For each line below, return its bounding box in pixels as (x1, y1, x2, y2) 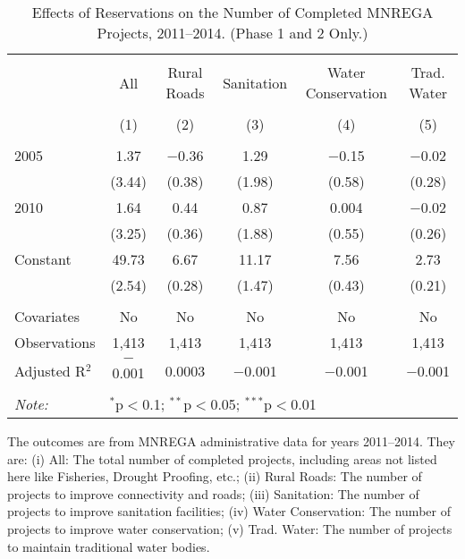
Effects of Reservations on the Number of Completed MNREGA (31, 2, 434, 22)
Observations (14, 332, 96, 352)
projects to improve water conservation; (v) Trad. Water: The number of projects (7, 519, 452, 538)
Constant (14, 249, 72, 269)
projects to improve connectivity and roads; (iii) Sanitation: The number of (7, 484, 419, 503)
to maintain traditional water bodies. (7, 537, 210, 555)
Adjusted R (14, 360, 86, 381)
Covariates (14, 306, 80, 326)
